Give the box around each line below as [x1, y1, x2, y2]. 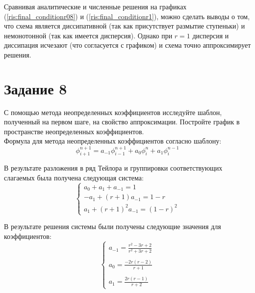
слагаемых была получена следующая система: [4, 172, 144, 182]
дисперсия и [192, 30, 229, 40]
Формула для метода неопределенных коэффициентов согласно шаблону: [4, 136, 222, 146]
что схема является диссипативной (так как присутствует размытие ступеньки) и [4, 21, 245, 31]
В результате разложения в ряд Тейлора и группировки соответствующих [4, 163, 223, 173]
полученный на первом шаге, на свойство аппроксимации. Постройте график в [4, 117, 240, 127]
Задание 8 [4, 78, 67, 98]
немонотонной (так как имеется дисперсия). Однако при [4, 30, 173, 40]
